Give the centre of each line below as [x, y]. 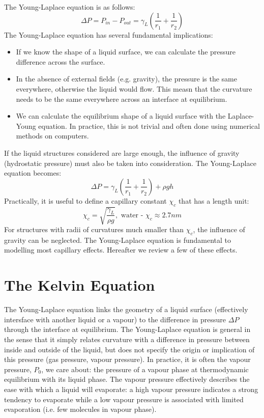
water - [132, 215]
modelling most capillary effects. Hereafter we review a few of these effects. [121, 250]
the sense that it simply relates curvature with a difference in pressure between [127, 339]
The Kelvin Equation [80, 285]
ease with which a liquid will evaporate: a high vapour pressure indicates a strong [131, 389]
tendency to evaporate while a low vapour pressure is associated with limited [124, 399]
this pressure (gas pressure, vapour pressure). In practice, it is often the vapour [127, 359]
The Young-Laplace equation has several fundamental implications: [109, 34]
